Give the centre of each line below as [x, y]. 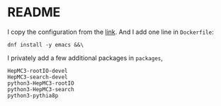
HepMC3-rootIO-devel [38, 71]
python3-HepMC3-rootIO [41, 83]
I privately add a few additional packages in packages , [85, 58]
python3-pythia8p [33, 95]
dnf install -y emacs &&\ [45, 45]
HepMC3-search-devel [38, 77]
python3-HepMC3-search [41, 89]
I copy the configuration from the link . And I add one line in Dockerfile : [110, 32]
